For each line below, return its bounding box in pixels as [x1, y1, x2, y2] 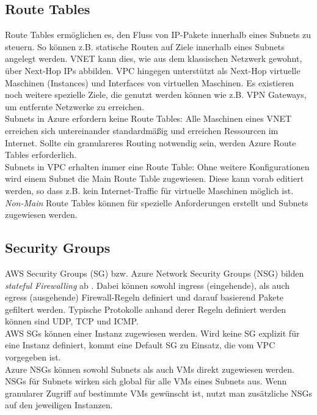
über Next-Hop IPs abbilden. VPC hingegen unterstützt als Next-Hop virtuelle [5, 64, 301, 77]
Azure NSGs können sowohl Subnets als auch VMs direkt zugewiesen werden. [5, 362, 294, 375]
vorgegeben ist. [5, 351, 61, 364]
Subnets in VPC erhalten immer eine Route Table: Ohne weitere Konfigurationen [5, 160, 310, 173]
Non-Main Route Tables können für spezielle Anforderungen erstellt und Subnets [5, 196, 308, 209]
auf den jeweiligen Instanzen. [5, 398, 113, 411]
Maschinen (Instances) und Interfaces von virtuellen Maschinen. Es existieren [5, 76, 294, 89]
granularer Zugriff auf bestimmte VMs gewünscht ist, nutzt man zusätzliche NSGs [5, 386, 313, 399]
